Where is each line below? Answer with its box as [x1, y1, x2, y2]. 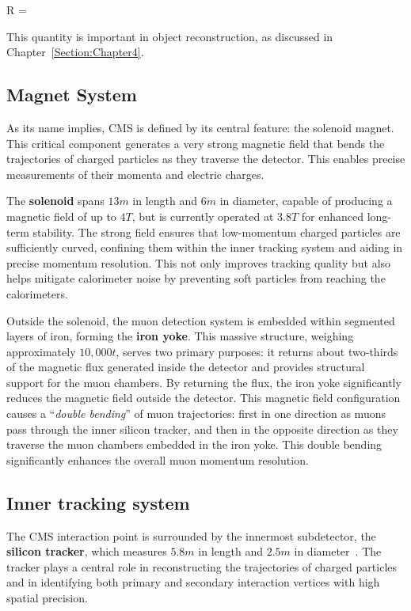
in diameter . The [294, 543, 382, 560]
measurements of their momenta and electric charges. [6, 165, 264, 182]
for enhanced [301, 207, 364, 224]
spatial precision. [6, 590, 88, 606]
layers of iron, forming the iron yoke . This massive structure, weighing [6, 328, 354, 344]
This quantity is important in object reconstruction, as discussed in [6, 28, 333, 44]
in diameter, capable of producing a [219, 192, 393, 209]
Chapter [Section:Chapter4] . [6, 44, 144, 60]
